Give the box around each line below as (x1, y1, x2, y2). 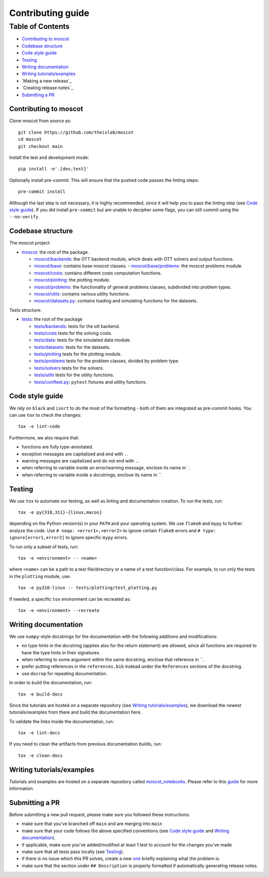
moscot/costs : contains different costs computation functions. (34, 270, 162, 276)
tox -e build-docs (18, 691, 63, 697)
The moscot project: (9, 240, 51, 246)
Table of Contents (9, 22, 70, 31)
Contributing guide (9, 7, 90, 18)
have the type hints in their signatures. (21, 649, 101, 655)
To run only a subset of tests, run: (9, 544, 79, 550)
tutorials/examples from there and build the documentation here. (9, 709, 142, 715)
